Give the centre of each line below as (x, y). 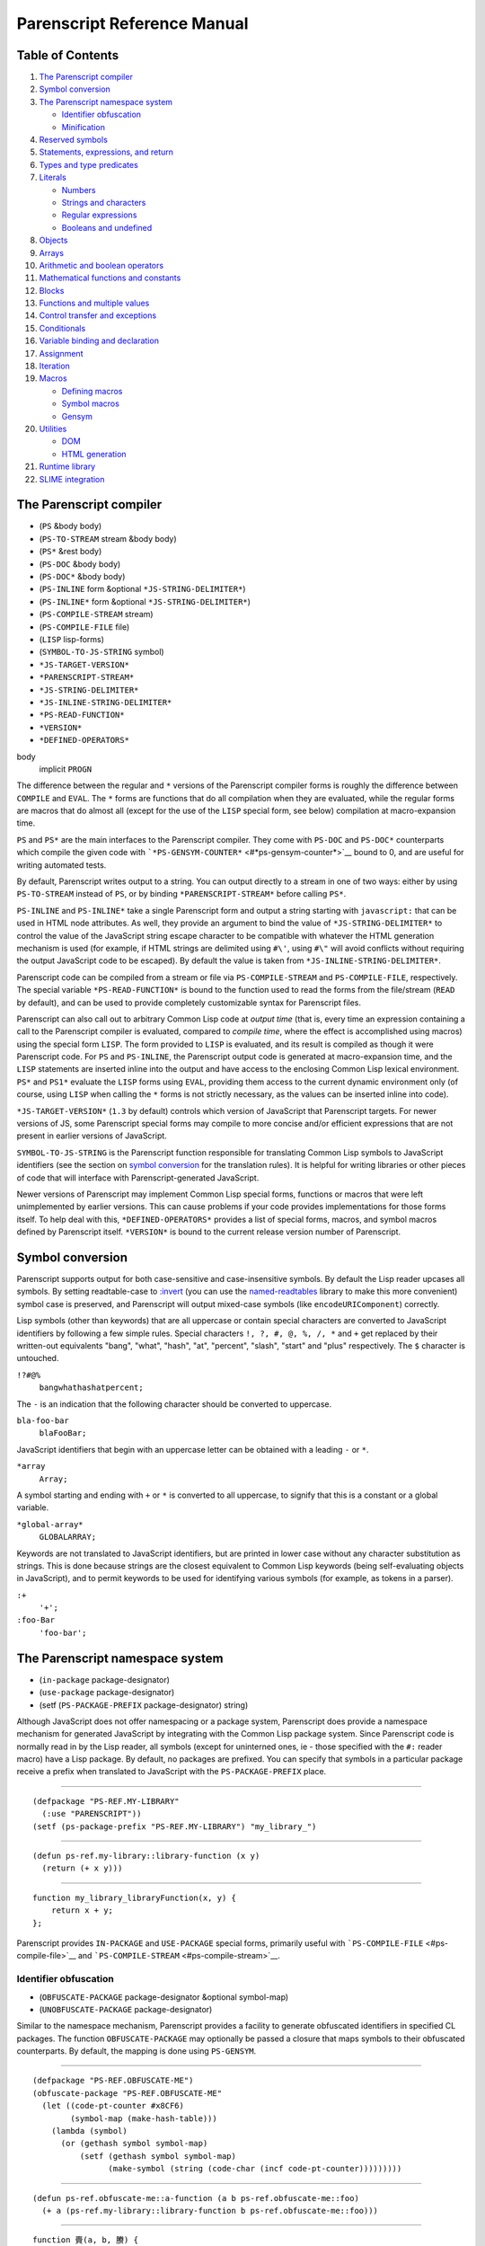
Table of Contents (68, 55)
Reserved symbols (73, 140)
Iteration (55, 366)
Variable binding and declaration (99, 340)
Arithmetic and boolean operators (101, 265)
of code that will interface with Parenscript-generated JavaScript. (138, 1178)
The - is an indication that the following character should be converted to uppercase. (174, 1404)
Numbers (79, 190)
